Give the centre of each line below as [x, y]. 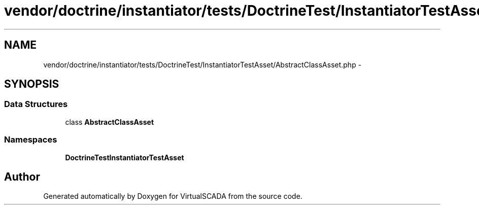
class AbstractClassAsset [110, 122]
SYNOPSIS [32, 84]
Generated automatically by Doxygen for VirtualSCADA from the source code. [173, 196]
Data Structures [36, 104]
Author [22, 177]
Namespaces [31, 140]
